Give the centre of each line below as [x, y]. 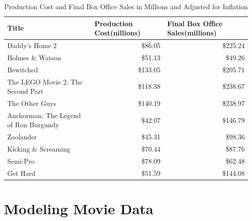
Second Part [25, 91]
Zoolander [22, 137]
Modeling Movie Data [79, 209]
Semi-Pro [21, 161]
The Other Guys [32, 103]
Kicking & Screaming [39, 149]
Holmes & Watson [34, 57]
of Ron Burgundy [33, 125]
